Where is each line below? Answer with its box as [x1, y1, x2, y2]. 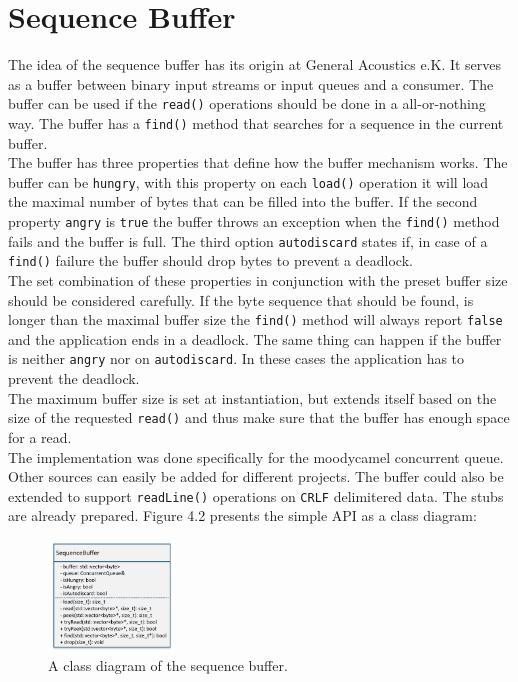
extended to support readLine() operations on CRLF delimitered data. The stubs [8, 485, 504, 506]
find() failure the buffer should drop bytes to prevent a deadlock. [8, 250, 413, 271]
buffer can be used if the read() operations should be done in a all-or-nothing [8, 93, 486, 114]
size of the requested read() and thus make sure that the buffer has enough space [8, 407, 510, 428]
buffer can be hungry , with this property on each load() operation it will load [8, 171, 489, 192]
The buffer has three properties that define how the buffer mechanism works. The [8, 152, 508, 173]
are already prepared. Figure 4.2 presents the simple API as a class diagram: [8, 505, 477, 526]
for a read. [8, 426, 72, 447]
